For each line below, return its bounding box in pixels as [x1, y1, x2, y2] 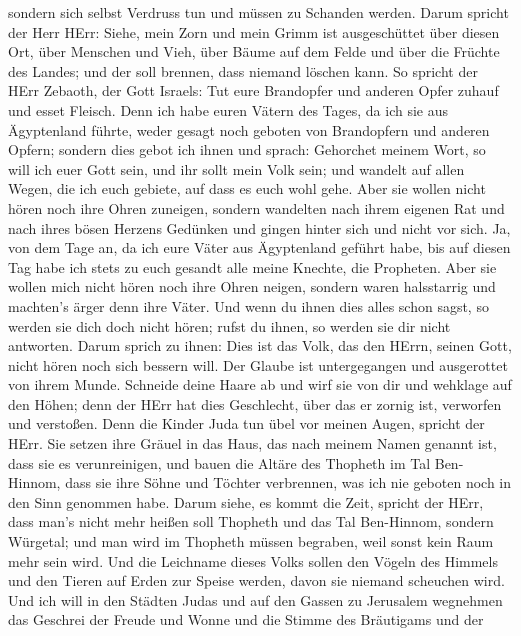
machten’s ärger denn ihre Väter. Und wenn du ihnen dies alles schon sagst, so [8, 295, 489, 316]
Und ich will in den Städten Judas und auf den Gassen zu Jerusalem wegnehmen [8, 589, 503, 610]
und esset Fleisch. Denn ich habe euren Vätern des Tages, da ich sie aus [8, 99, 449, 120]
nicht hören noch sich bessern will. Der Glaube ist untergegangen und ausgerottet [8, 354, 508, 375]
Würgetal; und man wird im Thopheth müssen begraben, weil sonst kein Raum [8, 531, 494, 552]
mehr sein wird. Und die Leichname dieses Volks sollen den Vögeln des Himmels [8, 550, 498, 571]
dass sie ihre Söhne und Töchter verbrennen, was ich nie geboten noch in [65, 472, 512, 493]
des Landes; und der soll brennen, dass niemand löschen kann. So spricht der [8, 60, 478, 81]
